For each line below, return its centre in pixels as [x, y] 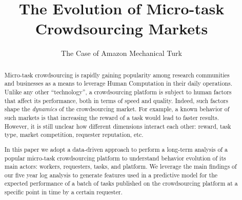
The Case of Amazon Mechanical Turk [122, 53]
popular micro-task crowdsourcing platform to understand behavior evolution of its [115, 158]
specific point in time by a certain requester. [63, 192]
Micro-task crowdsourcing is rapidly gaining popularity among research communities [117, 75]
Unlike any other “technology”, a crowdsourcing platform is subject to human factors [118, 92]
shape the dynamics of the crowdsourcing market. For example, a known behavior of [117, 109]
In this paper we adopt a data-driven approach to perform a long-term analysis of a [116, 149]
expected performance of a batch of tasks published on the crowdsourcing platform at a [121, 183]
